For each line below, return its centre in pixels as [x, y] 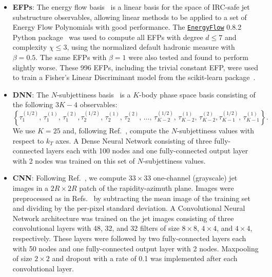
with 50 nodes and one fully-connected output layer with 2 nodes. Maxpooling [135, 248]
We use [24, 130]
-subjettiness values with [215, 130]
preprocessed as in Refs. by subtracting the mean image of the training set [131, 198]
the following [33, 104]
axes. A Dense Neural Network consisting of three [134, 140]
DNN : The [31, 94]
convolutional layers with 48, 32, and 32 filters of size [96, 228]
